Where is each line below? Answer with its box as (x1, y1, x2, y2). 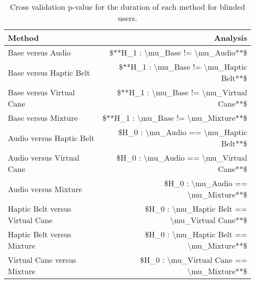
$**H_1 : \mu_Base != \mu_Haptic (119, 61, 247, 72)
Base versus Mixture (8, 112, 78, 123)
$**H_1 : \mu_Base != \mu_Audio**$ (109, 47, 247, 58)
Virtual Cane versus (8, 254, 76, 265)
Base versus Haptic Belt (8, 66, 90, 78)
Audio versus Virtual (8, 152, 79, 163)
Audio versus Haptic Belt (8, 132, 95, 143)
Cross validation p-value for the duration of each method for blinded (10, 1, 245, 12)
